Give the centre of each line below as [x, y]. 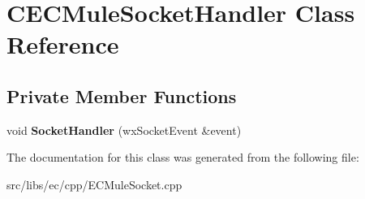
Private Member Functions [122, 95]
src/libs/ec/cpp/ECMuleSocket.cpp [94, 184]
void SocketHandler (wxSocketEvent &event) [124, 130]
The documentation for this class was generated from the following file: [183, 157]
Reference [63, 44]
